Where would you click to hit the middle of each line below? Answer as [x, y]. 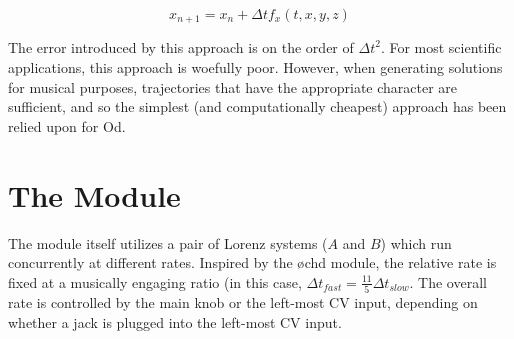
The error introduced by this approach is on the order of [181, 47]
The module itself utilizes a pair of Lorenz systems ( [168, 242]
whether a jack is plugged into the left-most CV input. [175, 321]
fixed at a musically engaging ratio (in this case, [155, 281]
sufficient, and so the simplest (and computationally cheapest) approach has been [257, 106]
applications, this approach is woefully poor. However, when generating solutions [255, 67]
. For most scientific [441, 47]
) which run [416, 242]
